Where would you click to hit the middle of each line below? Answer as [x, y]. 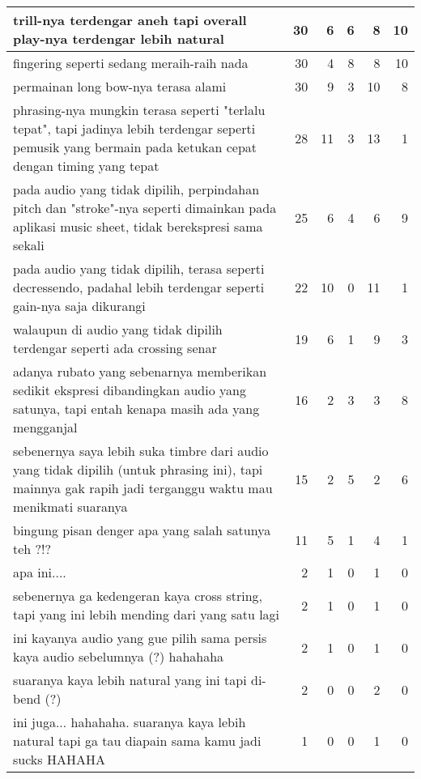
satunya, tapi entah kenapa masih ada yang [136, 409]
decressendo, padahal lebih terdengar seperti [139, 287]
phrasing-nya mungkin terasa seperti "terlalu [139, 110]
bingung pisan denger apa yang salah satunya [142, 530]
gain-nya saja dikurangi [79, 306]
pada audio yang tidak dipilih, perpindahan [136, 189]
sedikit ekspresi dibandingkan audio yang [130, 390]
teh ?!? [32, 549]
